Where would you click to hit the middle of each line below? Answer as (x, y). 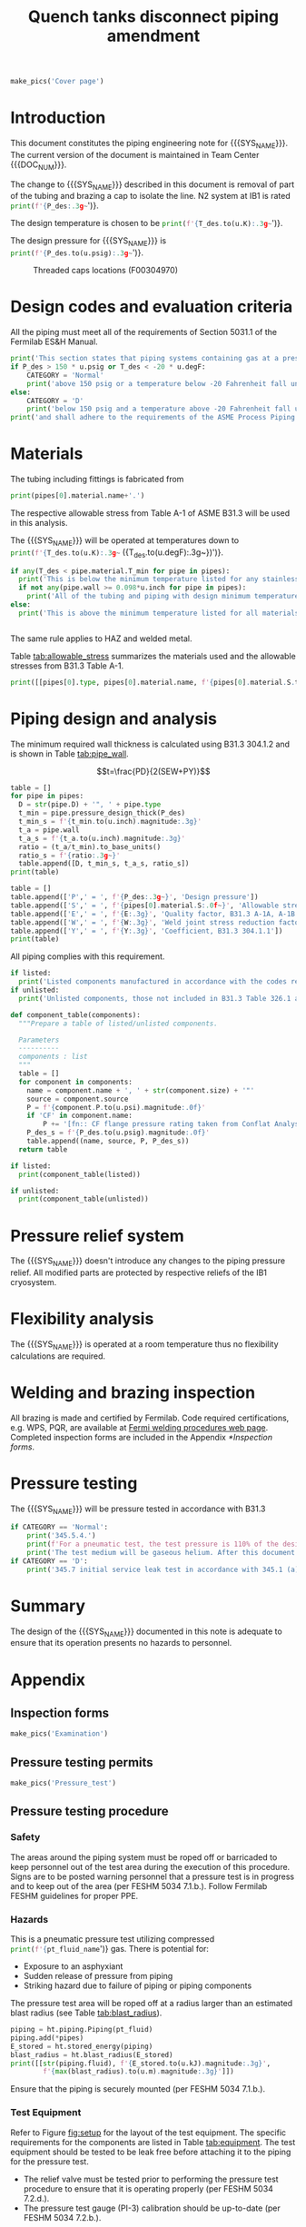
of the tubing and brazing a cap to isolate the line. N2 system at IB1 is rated (150, 196)
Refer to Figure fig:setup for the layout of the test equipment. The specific (148, 2133)
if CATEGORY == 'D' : (49, 1561)
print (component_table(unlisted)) (84, 1199)
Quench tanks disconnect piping (153, 17)
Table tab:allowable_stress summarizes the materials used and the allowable (153, 656)
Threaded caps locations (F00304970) (106, 271)
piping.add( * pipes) (47, 2038)
